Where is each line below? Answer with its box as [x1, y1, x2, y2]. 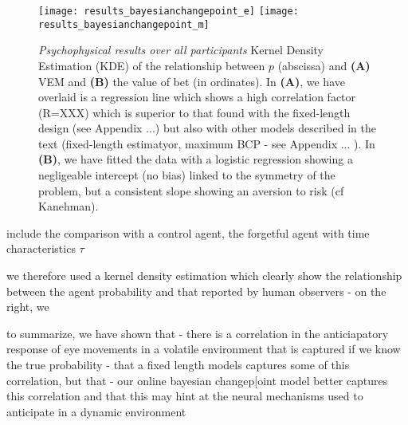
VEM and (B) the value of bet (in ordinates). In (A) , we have [38, 73, 345, 89]
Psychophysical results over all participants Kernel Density [38, 41, 324, 58]
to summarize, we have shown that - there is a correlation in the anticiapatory [6, 325, 389, 341]
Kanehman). [38, 198, 99, 214]
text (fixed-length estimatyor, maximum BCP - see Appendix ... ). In [38, 135, 375, 152]
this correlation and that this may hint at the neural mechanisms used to [6, 388, 363, 404]
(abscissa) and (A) [277, 57, 371, 73]
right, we [6, 298, 49, 315]
